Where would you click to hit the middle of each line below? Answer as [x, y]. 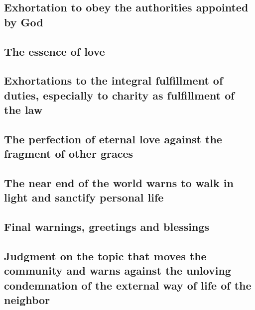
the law [23, 110]
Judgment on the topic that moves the [105, 256]
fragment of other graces [69, 154]
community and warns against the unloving [118, 270]
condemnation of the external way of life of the [128, 285]
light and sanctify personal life [84, 197]
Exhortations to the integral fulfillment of [114, 80]
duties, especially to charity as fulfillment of [119, 95]
